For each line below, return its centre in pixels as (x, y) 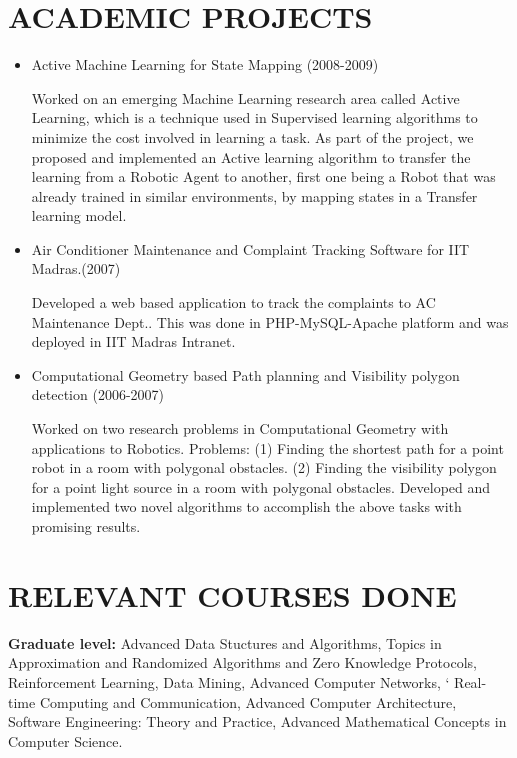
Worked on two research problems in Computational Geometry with (240, 428)
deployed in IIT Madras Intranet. (133, 341)
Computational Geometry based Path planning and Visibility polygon (245, 374)
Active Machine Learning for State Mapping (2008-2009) (205, 64)
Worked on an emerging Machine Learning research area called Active (245, 97)
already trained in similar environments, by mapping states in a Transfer (254, 195)
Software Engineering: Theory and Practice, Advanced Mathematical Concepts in (257, 721)
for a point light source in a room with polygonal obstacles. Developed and (261, 486)
